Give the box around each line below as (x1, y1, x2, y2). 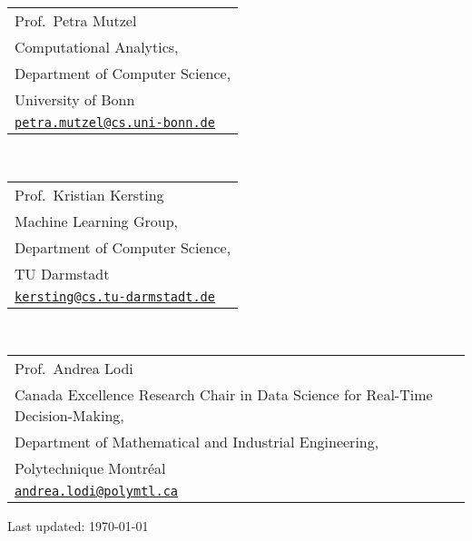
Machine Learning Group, (15, 210, 179, 231)
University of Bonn (15, 89, 135, 110)
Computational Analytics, (15, 36, 179, 57)
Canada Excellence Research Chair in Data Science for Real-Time (15, 384, 433, 406)
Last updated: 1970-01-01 (7, 516, 149, 536)
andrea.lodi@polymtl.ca (15, 484, 179, 499)
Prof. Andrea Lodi (15, 358, 133, 379)
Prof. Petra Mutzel (15, 10, 137, 31)
